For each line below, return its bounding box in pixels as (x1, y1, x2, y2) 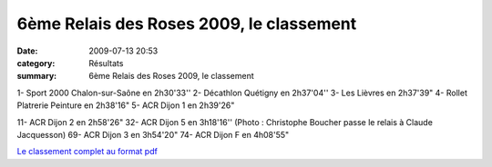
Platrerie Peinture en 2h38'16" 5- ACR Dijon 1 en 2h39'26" (16, 100, 235, 111)
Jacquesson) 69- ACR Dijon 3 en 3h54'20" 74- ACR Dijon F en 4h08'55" (16, 129, 290, 140)
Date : (16, 45, 38, 56)
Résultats (88, 57, 124, 68)
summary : (16, 71, 57, 82)
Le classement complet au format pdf (16, 146, 159, 157)
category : (16, 57, 56, 68)
